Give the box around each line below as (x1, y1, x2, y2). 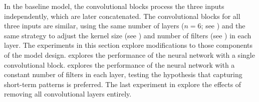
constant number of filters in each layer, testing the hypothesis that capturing (4, 69, 242, 80)
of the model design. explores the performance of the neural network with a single (4, 49, 255, 60)
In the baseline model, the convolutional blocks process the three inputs (4, 1, 224, 11)
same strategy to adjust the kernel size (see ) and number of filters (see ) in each (4, 30, 251, 40)
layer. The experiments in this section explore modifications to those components (4, 40, 252, 50)
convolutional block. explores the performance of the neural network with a (4, 59, 235, 70)
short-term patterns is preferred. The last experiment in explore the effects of (4, 79, 241, 89)
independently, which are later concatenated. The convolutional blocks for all (4, 10, 240, 21)
